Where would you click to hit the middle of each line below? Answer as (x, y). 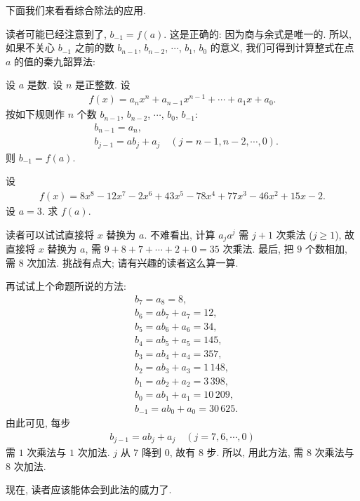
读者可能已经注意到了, (56, 33)
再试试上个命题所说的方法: (66, 286)
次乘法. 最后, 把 (258, 248)
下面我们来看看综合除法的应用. (76, 10)
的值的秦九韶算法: (55, 61)
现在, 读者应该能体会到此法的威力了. (89, 489)
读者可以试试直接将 (50, 234)
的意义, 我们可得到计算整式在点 (282, 47)
